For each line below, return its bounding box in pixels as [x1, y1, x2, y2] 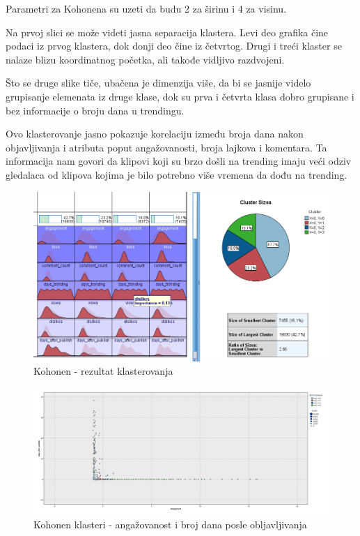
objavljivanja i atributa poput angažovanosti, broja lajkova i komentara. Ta [6, 140, 327, 154]
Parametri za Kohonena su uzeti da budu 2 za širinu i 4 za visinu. [6, 1, 287, 15]
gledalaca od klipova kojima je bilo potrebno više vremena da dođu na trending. [6, 167, 347, 181]
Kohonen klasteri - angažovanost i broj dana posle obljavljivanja [33, 516, 307, 531]
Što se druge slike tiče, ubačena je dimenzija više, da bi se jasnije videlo [6, 75, 311, 90]
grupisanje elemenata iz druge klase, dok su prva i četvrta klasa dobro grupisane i [6, 89, 354, 103]
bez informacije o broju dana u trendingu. [6, 103, 185, 117]
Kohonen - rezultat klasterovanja [33, 364, 173, 378]
